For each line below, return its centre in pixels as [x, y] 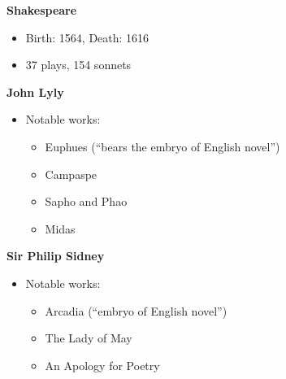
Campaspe [71, 174]
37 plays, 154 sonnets [78, 65]
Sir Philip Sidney [56, 256]
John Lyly [35, 91]
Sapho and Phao [86, 201]
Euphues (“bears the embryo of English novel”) [162, 146]
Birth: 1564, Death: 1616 [87, 37]
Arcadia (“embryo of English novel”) [136, 310]
